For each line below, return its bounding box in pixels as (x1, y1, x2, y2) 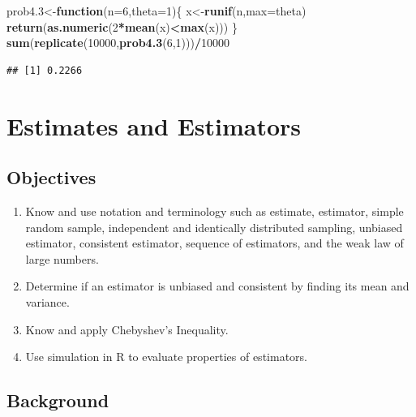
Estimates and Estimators (6, 109, 302, 142)
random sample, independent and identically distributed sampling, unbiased (25, 218, 403, 235)
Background (6, 388, 109, 413)
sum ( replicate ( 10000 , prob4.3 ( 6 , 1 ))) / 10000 (6, 34, 229, 51)
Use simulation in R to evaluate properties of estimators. (25, 348, 307, 365)
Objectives (6, 165, 96, 190)
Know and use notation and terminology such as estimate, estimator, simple (25, 202, 404, 219)
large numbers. (25, 250, 99, 267)
